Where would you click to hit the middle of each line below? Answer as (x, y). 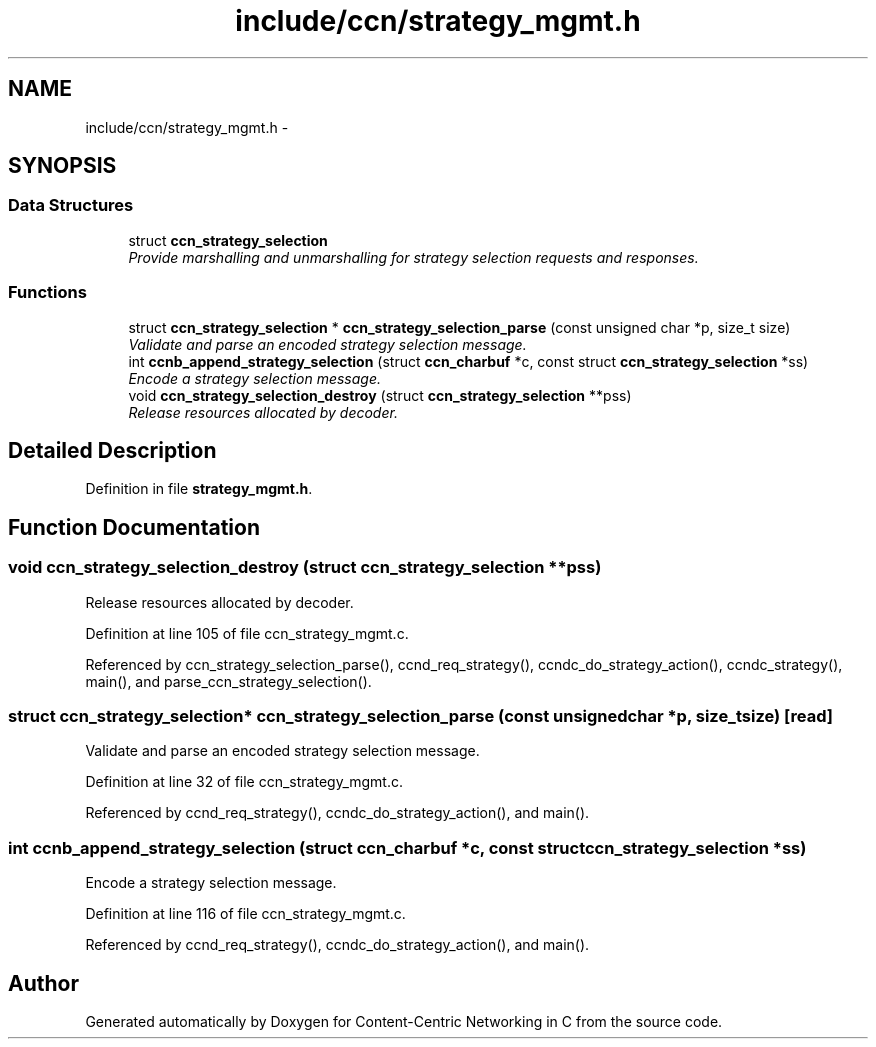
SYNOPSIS (62, 166)
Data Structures (71, 205)
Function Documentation (134, 527)
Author (43, 983)
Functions (47, 292)
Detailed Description (112, 450)
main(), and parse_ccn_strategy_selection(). (228, 681)
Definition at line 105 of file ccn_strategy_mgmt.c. (247, 633)
